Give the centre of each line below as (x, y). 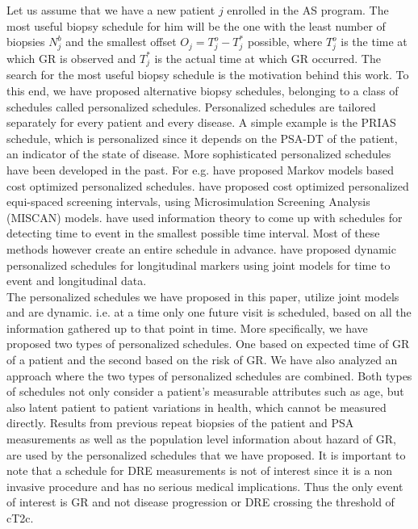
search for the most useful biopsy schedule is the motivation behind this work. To (208, 75)
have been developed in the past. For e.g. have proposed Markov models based (201, 169)
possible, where (285, 42)
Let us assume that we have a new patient (111, 10)
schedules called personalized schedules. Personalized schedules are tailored (191, 106)
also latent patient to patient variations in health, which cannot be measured (196, 407)
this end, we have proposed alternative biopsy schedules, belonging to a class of (203, 90)
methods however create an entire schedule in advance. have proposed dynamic (201, 248)
